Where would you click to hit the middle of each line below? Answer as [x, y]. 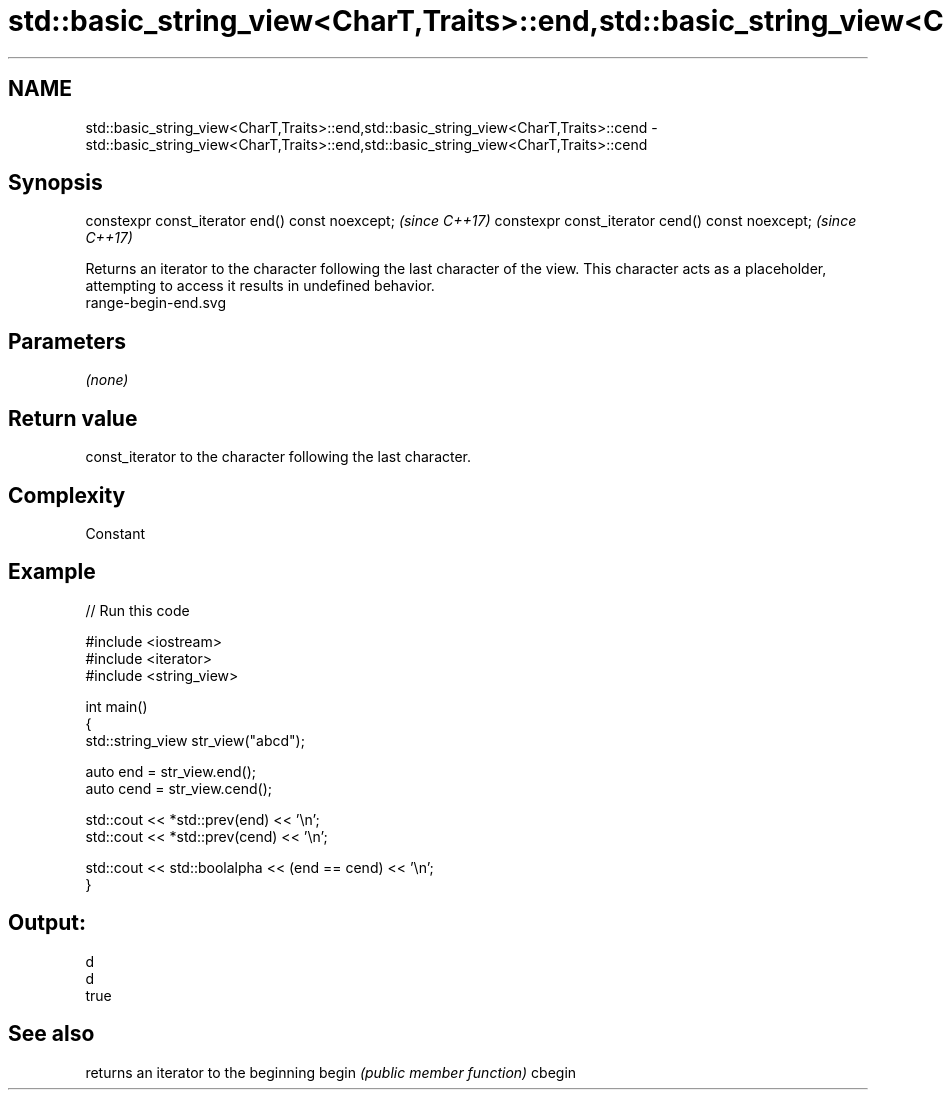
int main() [116, 706]
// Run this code [137, 610]
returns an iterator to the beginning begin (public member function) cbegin [331, 1072]
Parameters [67, 341]
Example [52, 572]
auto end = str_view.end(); [171, 771]
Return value [73, 418]
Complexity [67, 495]
